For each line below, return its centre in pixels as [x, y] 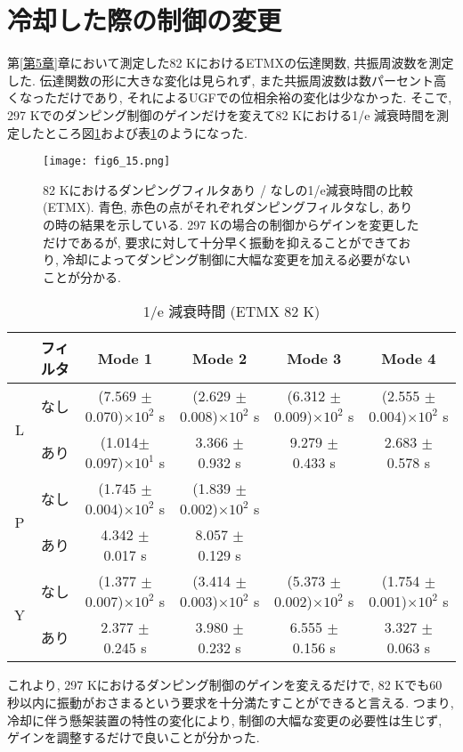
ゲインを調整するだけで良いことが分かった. [134, 737]
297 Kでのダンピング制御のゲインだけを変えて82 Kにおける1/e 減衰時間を [222, 114]
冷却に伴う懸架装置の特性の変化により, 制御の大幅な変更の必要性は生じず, [225, 720]
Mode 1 [125, 358]
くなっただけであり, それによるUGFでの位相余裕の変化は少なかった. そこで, [230, 97]
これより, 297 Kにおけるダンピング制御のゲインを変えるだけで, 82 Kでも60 [225, 685]
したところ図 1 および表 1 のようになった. [133, 132]
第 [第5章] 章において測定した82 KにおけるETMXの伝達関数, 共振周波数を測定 [231, 63]
